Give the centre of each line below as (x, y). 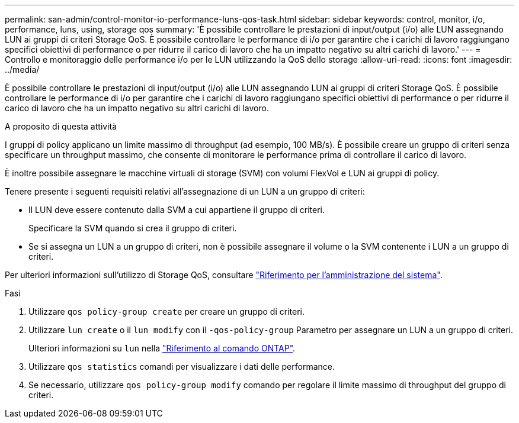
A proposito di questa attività (61, 126)
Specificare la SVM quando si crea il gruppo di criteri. (133, 228)
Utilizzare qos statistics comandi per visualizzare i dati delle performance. (182, 367)
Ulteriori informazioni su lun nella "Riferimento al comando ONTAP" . (162, 348)
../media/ (22, 70)
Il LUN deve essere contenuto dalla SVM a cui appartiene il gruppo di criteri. (177, 210)
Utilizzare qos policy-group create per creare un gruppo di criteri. (166, 311)
